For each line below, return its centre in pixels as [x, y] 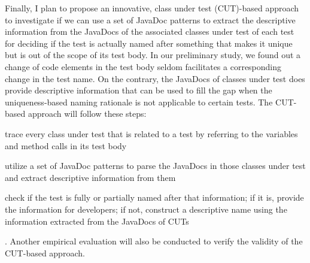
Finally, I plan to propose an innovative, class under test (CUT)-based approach [152, 8]
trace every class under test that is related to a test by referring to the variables [151, 133]
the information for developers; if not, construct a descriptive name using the [146, 209]
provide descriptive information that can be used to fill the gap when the [139, 90]
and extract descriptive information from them [90, 177]
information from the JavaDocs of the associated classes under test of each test [150, 31]
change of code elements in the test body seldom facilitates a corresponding [143, 66]
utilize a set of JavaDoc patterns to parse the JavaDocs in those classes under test [155, 166]
